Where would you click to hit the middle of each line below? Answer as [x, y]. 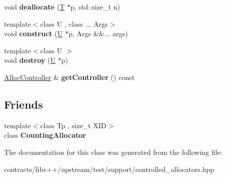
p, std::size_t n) [95, 7]
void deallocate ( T [34, 7]
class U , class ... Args [74, 23]
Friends [24, 104]
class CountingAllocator [45, 135]
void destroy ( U [30, 60]
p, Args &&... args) [98, 33]
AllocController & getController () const [69, 77]
